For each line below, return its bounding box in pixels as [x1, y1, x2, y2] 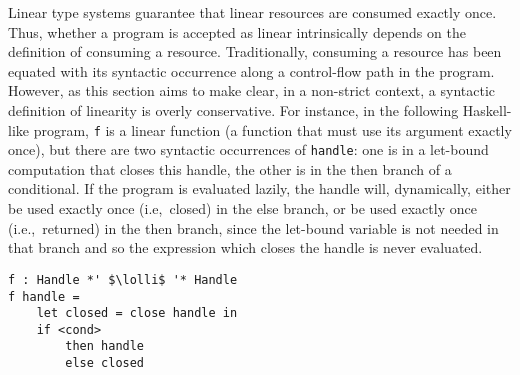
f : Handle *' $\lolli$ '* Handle [8, 272, 238, 287]
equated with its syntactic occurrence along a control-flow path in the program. [8, 60, 495, 81]
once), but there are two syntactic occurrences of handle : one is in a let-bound [8, 139, 489, 160]
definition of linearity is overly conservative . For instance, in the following [8, 99, 459, 120]
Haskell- [462, 99, 512, 120]
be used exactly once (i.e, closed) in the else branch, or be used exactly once [8, 198, 477, 219]
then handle [65, 339, 145, 354]
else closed [65, 356, 145, 371]
